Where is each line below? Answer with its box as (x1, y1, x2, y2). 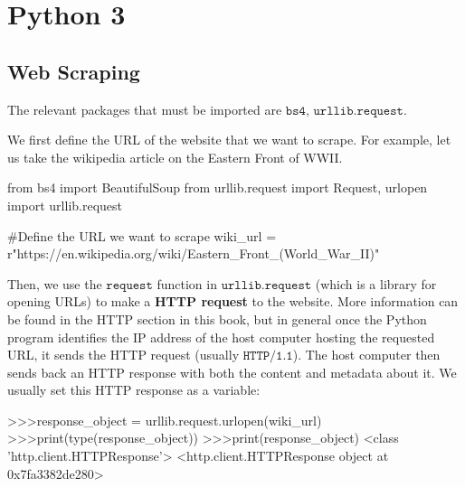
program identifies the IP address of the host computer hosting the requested (7, 327, 435, 346)
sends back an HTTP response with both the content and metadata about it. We (7, 362, 457, 381)
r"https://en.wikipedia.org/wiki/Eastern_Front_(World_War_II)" (7, 244, 380, 263)
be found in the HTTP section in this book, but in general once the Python (7, 309, 427, 328)
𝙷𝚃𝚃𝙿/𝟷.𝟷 (242, 350, 293, 363)
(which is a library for (315, 274, 437, 293)
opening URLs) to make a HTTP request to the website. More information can (7, 292, 459, 311)
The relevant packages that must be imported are (7, 99, 282, 118)
